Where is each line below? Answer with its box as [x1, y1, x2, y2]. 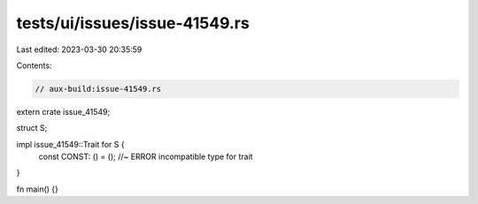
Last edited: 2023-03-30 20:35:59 [16, 44, 143, 55]
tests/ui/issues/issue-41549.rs [16, 13, 250, 33]
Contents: [16, 60, 52, 71]
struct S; [16, 123, 48, 133]
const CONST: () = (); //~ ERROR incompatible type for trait [38, 151, 253, 162]
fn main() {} [16, 184, 59, 194]
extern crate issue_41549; [16, 106, 111, 117]
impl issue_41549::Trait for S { [16, 139, 125, 149]
